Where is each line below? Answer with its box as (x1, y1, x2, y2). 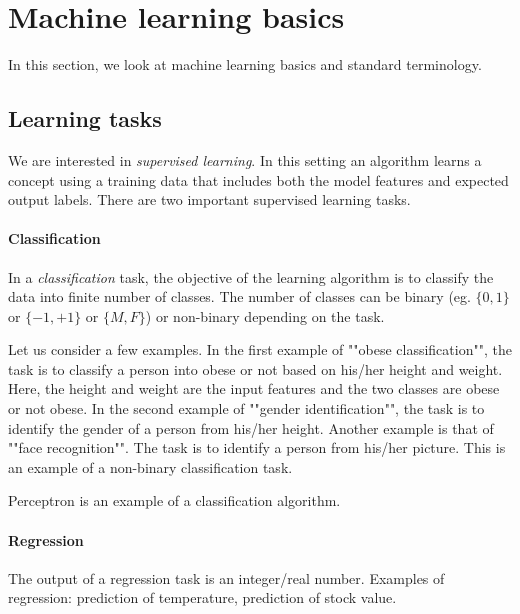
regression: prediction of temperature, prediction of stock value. (8, 587, 397, 608)
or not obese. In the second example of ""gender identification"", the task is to (8, 398, 485, 419)
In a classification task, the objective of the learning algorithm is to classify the (8, 266, 494, 287)
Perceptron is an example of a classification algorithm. (8, 490, 341, 511)
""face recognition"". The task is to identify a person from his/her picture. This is (8, 437, 506, 458)
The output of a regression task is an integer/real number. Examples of (8, 567, 445, 588)
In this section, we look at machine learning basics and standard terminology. (8, 54, 482, 75)
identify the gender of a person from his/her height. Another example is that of (8, 417, 494, 438)
